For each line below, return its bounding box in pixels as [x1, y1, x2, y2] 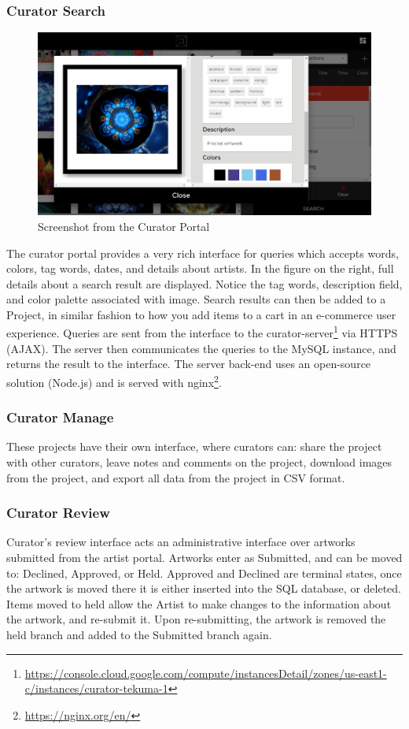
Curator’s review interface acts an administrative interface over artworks [6, 534, 356, 550]
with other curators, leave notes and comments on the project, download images [6, 453, 392, 470]
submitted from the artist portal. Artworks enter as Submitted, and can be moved [6, 549, 403, 565]
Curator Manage [6, 407, 114, 427]
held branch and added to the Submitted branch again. [6, 626, 272, 642]
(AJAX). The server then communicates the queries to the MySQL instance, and [6, 340, 396, 356]
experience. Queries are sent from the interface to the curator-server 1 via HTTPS [6, 322, 398, 341]
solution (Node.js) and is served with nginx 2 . [6, 371, 222, 390]
